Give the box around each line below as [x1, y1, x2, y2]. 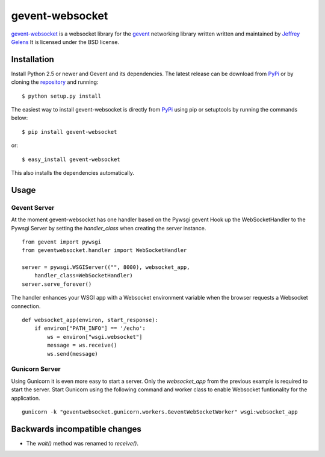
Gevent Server [11, 203, 55, 212]
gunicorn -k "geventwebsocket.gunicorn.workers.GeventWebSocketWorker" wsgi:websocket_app [22, 408, 298, 415]
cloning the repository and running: [11, 78, 99, 86]
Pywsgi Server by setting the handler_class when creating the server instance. [11, 224, 206, 232]
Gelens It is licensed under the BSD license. [11, 38, 120, 45]
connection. [11, 302, 41, 310]
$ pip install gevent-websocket [22, 128, 117, 135]
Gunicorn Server [11, 365, 61, 373]
